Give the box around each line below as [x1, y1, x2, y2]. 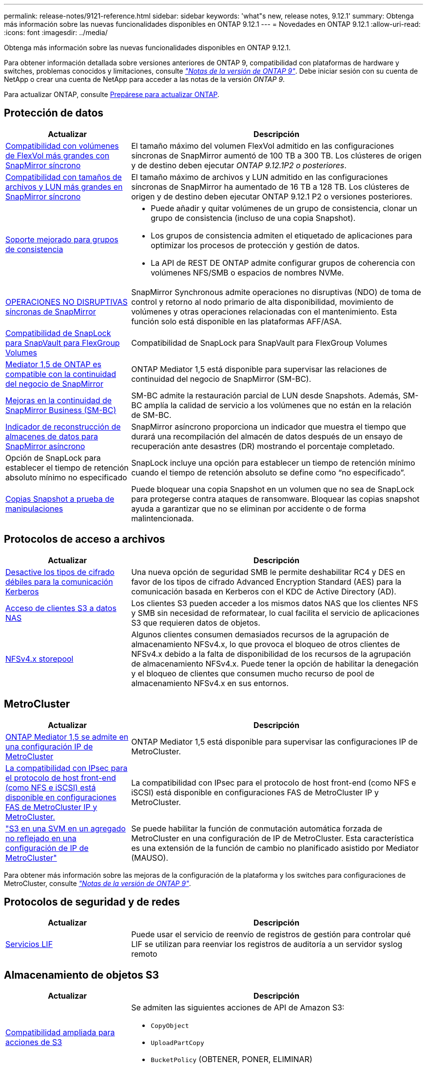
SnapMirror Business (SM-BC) [5, 405, 116, 415]
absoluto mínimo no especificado [5, 472, 127, 482]
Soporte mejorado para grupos [5, 234, 118, 244]
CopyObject [151, 1022, 189, 1030]
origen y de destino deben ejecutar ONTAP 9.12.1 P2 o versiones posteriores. [131, 191, 412, 201]
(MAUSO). [131, 852, 169, 863]
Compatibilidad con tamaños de [5, 172, 122, 182]
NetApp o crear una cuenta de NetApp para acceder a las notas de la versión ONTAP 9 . [4, 75, 285, 83]
